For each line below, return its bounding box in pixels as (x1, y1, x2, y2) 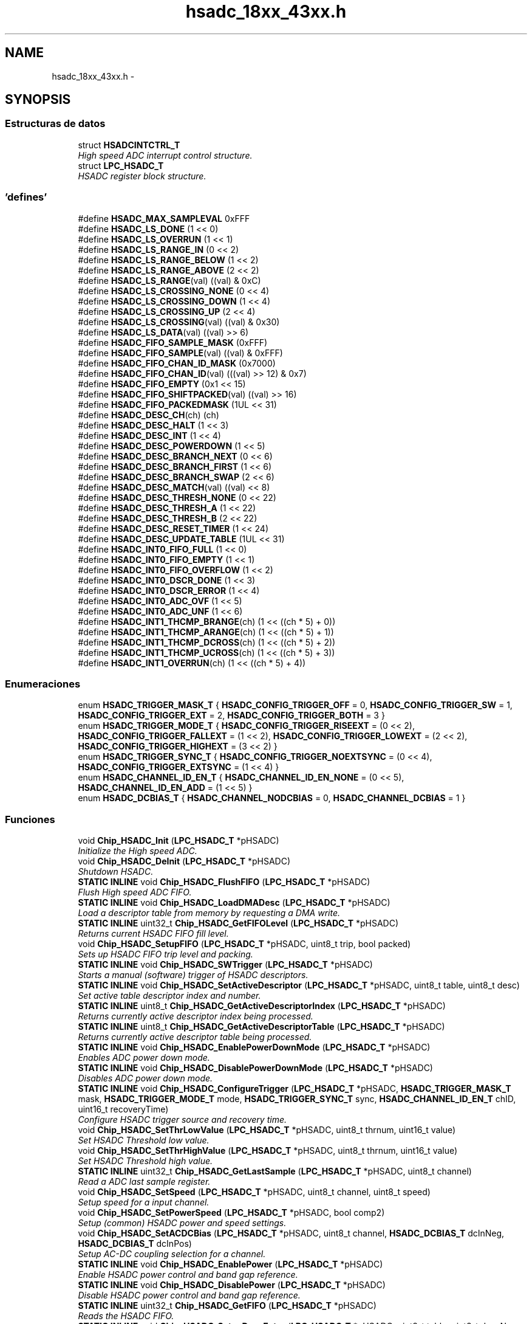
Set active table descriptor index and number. (78, 990, 261, 1001)
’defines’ (5, 191, 47, 204)
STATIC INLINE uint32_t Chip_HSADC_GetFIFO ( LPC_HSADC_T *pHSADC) (78, 1300, 377, 1311)
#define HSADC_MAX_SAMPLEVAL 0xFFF (78, 213, 250, 224)
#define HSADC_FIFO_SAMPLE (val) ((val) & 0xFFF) (78, 347, 283, 358)
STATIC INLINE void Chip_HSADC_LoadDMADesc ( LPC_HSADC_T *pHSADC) (78, 897, 390, 908)
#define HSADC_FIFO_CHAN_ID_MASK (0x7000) (78, 357, 276, 368)
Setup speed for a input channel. (78, 1197, 210, 1208)
